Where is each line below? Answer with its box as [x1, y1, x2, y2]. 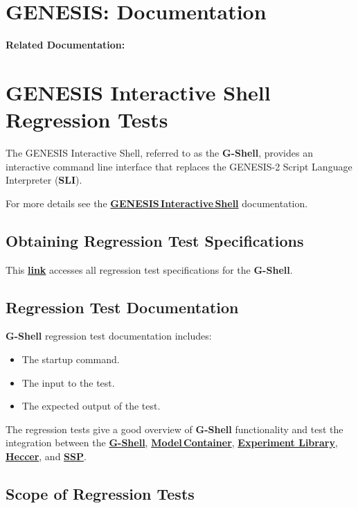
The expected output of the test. [21, 398, 161, 413]
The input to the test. [21, 375, 115, 389]
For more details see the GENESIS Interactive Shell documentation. [6, 195, 308, 210]
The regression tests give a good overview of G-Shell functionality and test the [6, 421, 343, 436]
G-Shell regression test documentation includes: [6, 329, 212, 343]
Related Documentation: [6, 37, 125, 52]
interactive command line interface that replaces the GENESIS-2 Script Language [6, 159, 352, 173]
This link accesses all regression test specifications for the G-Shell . [6, 262, 293, 277]
